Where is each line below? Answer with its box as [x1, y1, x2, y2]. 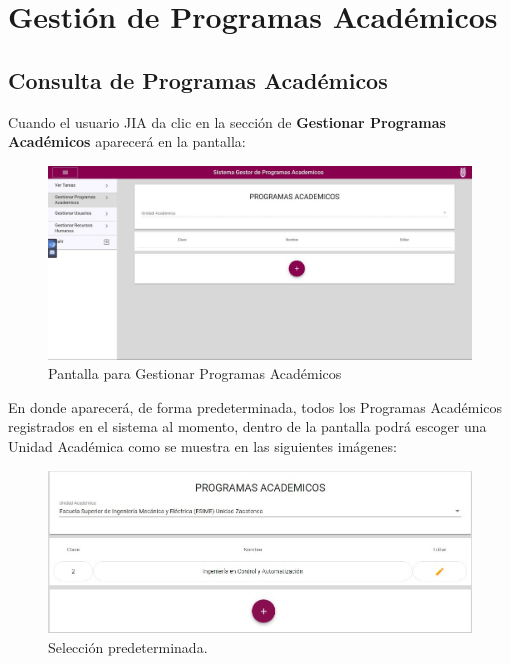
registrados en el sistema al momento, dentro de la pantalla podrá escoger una [8, 416, 487, 437]
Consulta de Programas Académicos [8, 64, 388, 95]
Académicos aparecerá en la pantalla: [8, 131, 246, 152]
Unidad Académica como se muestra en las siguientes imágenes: [8, 435, 397, 456]
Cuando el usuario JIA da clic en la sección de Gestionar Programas [8, 111, 446, 132]
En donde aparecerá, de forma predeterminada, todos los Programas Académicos [8, 396, 503, 417]
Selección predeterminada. [48, 636, 208, 657]
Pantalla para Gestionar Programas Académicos [48, 363, 342, 384]
